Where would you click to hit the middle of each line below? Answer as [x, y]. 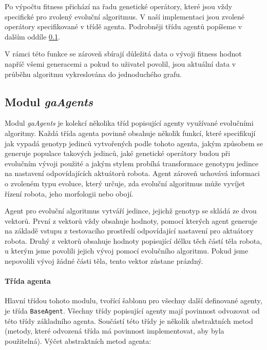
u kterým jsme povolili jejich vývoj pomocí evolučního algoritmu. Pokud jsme [127, 251]
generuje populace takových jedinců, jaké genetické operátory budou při [118, 153]
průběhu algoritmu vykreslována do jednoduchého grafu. [93, 74]
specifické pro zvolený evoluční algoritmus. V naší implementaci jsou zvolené [125, 16]
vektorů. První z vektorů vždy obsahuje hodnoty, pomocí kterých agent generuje [131, 220]
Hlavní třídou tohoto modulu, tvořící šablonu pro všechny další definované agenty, [133, 300]
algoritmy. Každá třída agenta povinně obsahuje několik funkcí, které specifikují [130, 133]
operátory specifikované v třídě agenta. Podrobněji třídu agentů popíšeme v [123, 26]
